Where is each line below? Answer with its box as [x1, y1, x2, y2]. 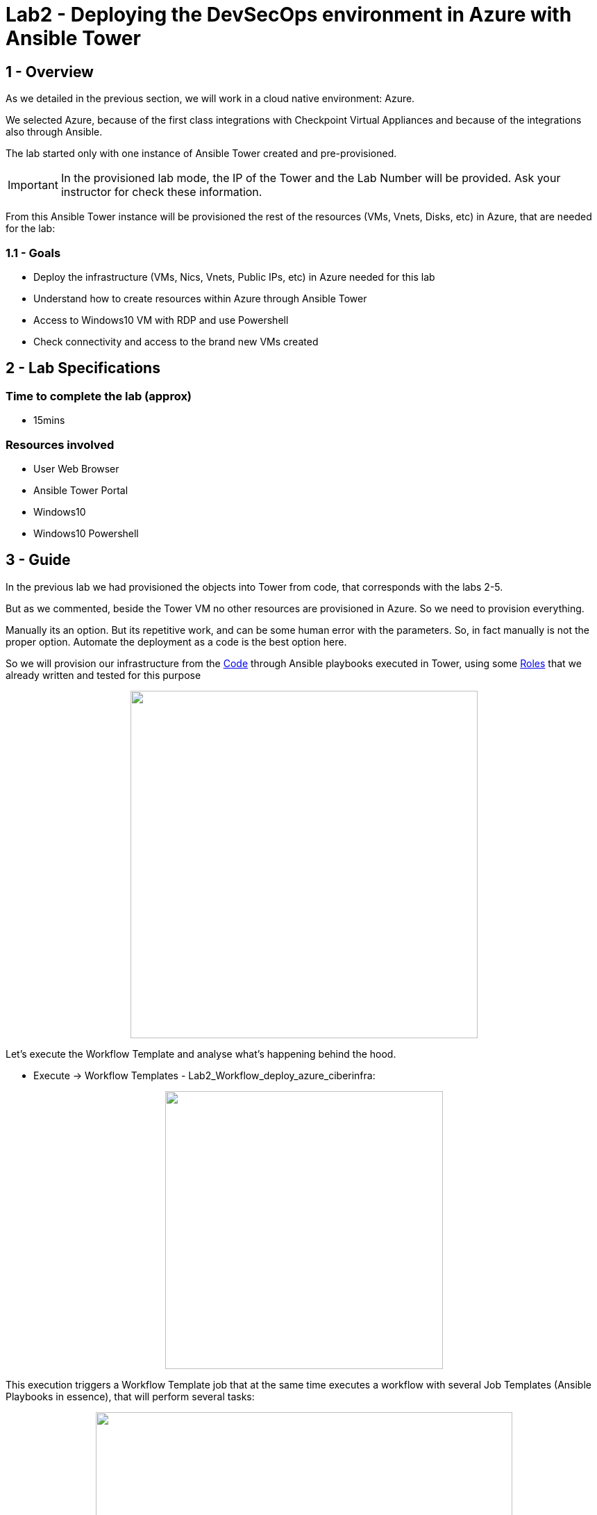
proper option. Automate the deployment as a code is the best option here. [6, 635, 347, 648]
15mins [33, 414, 65, 427]
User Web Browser [33, 462, 119, 475]
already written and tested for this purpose [6, 669, 201, 681]
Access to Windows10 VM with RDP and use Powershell [33, 313, 289, 326]
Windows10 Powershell [33, 527, 139, 539]
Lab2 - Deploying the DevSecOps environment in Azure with [6, 3, 572, 26]
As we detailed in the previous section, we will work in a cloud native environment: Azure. [6, 92, 415, 105]
